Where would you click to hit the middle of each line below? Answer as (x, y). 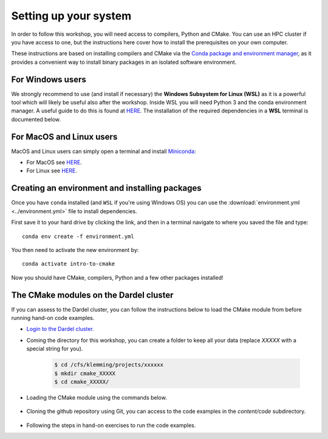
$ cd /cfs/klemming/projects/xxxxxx (109, 365)
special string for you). (55, 349)
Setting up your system (71, 16)
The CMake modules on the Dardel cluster (92, 295)
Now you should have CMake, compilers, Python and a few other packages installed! (118, 277)
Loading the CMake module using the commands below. (97, 397)
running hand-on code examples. (53, 318)
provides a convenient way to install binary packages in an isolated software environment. (124, 62)
